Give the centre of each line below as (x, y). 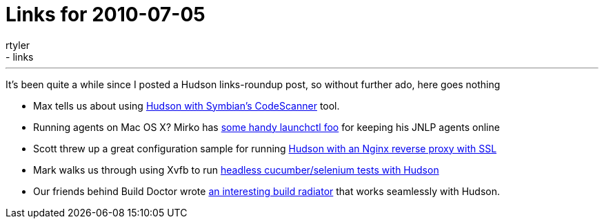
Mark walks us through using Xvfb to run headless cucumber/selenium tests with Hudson (236, 170)
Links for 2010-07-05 (105, 14)
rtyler (18, 45)
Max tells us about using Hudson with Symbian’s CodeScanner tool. (187, 105)
